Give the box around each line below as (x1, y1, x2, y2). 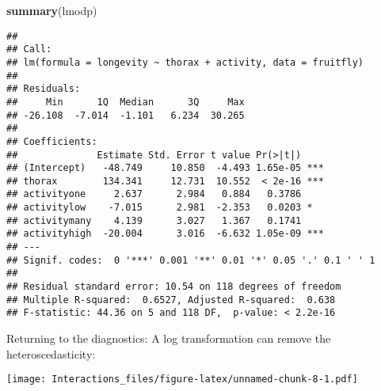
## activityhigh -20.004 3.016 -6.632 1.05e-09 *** (6, 228, 324, 240)
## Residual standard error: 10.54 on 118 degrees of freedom (6, 281, 341, 293)
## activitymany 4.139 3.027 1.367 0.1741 (6, 214, 302, 226)
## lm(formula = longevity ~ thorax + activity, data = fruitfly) (6, 56, 364, 68)
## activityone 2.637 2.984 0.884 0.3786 (6, 188, 302, 200)
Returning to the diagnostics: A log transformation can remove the (6, 330, 331, 347)
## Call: (6, 44, 52, 55)
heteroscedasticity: (6, 345, 96, 362)
